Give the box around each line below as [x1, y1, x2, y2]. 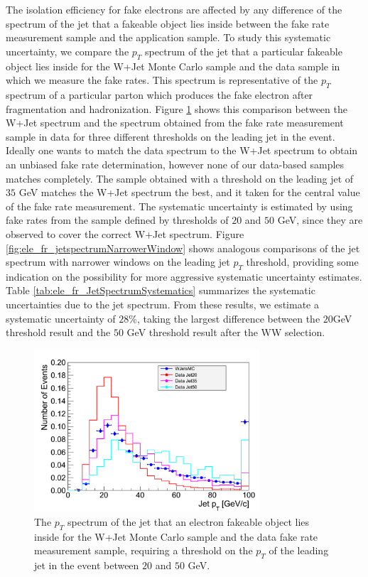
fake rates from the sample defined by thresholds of [6, 212, 229, 227]
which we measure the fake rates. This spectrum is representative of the [6, 72, 318, 87]
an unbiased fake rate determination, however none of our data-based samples [6, 156, 345, 171]
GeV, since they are [277, 212, 363, 227]
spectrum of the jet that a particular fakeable [145, 43, 342, 58]
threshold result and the [6, 325, 111, 340]
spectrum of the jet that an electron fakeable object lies [67, 514, 310, 529]
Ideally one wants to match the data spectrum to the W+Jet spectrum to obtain [6, 143, 358, 158]
